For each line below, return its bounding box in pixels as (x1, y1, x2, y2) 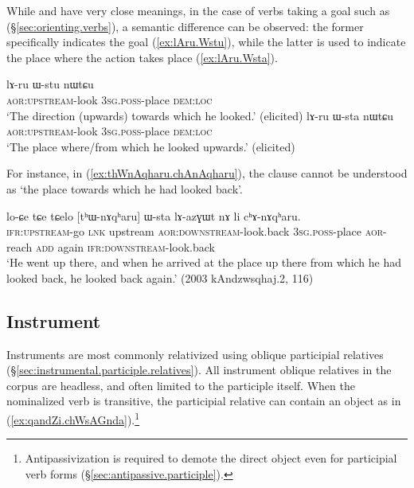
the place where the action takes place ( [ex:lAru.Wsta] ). (6, 49, 278, 65)
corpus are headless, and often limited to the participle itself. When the (6, 377, 355, 393)
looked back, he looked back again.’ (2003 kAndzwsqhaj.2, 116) (6, 269, 314, 286)
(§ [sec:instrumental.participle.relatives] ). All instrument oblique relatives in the (6, 361, 392, 378)
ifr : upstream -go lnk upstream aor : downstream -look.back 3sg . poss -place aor (6, 223, 384, 240)
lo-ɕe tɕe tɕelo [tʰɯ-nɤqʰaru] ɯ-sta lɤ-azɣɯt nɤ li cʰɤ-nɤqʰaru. (6, 207, 301, 224)
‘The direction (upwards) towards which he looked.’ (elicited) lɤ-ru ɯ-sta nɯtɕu (6, 107, 394, 123)
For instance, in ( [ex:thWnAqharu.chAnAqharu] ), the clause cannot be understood (6, 165, 408, 182)
